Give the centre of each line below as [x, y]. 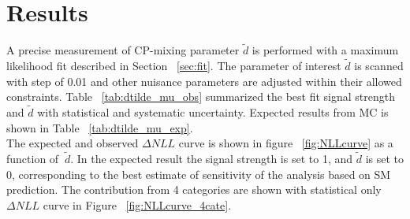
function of [33, 159]
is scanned [379, 66]
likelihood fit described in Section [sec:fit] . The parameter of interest [174, 66]
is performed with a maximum [325, 50]
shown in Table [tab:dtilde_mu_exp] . [100, 127]
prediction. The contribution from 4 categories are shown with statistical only [194, 189]
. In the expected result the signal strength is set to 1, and [212, 159]
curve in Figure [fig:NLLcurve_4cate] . [137, 204]
